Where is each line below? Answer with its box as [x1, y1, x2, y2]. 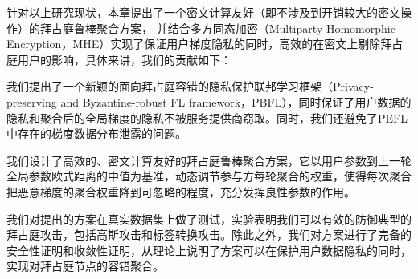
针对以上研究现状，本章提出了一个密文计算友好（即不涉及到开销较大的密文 [6, 4, 400, 20]
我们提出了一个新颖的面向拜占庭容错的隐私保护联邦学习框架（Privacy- [6, 78, 374, 95]
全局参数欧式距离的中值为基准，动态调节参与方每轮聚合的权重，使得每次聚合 [6, 168, 412, 184]
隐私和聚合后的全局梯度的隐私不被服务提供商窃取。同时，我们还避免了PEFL [6, 109, 408, 126]
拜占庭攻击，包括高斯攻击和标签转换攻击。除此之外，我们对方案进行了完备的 [6, 226, 412, 243]
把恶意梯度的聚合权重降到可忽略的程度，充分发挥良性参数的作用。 [6, 183, 355, 200]
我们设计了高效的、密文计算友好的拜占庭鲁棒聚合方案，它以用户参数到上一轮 [6, 152, 412, 168]
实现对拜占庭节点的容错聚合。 [6, 257, 164, 274]
